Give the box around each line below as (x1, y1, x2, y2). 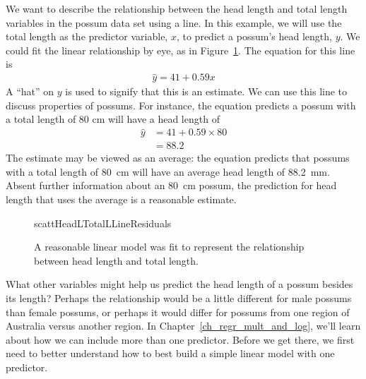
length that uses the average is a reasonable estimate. (6, 192, 237, 207)
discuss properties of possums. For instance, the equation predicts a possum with (6, 97, 356, 112)
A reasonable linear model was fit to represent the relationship (34, 239, 305, 254)
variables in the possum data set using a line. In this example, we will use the (6, 15, 342, 30)
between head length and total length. (34, 253, 199, 267)
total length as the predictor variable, (6, 29, 168, 44)
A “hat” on (6, 84, 54, 99)
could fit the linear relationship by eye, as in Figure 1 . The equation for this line (6, 42, 355, 57)
